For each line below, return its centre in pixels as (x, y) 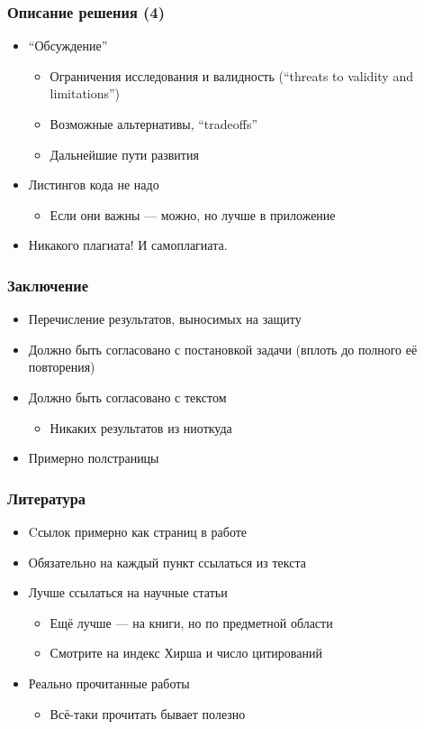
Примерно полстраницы (94, 458)
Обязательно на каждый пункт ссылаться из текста (167, 562)
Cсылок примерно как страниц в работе (138, 531)
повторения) (62, 367)
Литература (47, 498)
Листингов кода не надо (94, 185)
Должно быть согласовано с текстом (127, 397)
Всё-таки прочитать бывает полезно (148, 713)
